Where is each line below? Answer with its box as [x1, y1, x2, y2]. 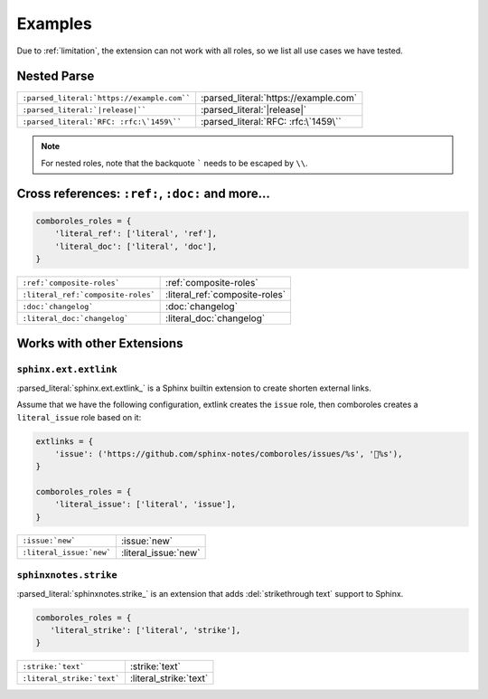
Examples [16, 14, 92, 33]
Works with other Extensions [16, 335, 183, 352]
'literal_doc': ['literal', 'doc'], [54, 241, 217, 251]
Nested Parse [16, 69, 95, 84]
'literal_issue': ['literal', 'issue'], [54, 499, 237, 510]
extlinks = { [35, 436, 94, 447]
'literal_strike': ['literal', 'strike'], [50, 625, 241, 635]
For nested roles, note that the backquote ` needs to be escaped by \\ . [41, 157, 308, 168]
